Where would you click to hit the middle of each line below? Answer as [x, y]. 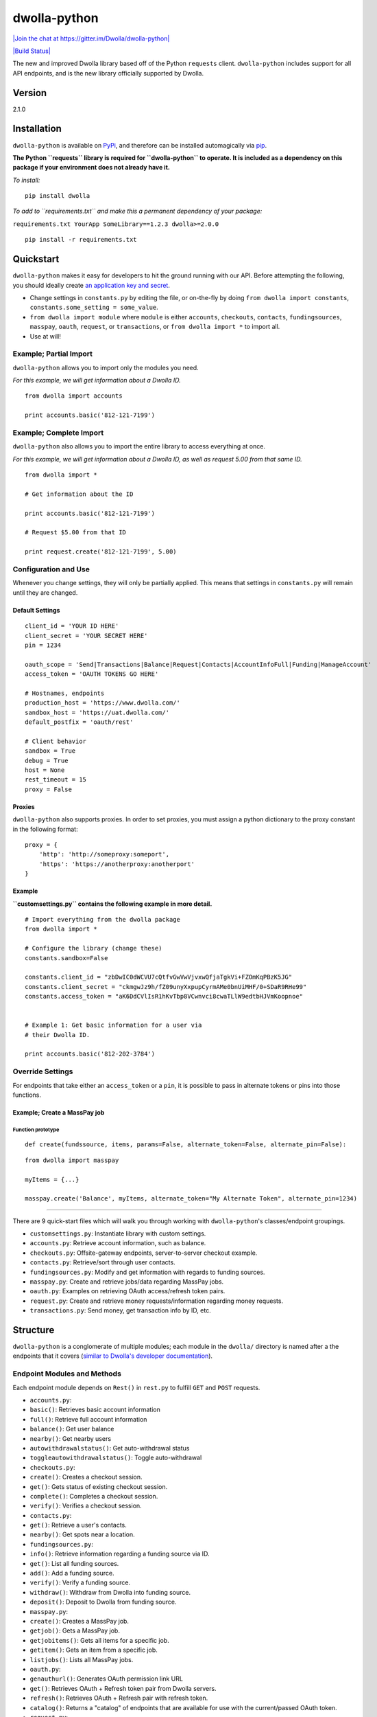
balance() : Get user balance [72, 1429]
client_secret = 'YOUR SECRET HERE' [86, 636]
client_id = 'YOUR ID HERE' [72, 626]
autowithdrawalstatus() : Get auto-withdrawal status [110, 1448]
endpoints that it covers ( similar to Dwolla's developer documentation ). [112, 1356]
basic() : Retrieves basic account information [95, 1410]
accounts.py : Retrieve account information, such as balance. [118, 1243]
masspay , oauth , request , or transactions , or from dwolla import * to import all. [155, 327]
